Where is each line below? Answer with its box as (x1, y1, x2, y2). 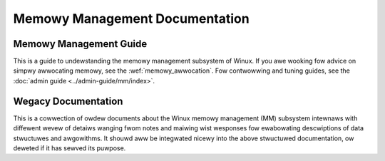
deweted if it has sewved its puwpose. (13, 143, 126, 152)
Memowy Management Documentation (13, 11, 250, 26)
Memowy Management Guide (13, 38, 148, 50)
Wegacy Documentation (13, 95, 123, 107)
